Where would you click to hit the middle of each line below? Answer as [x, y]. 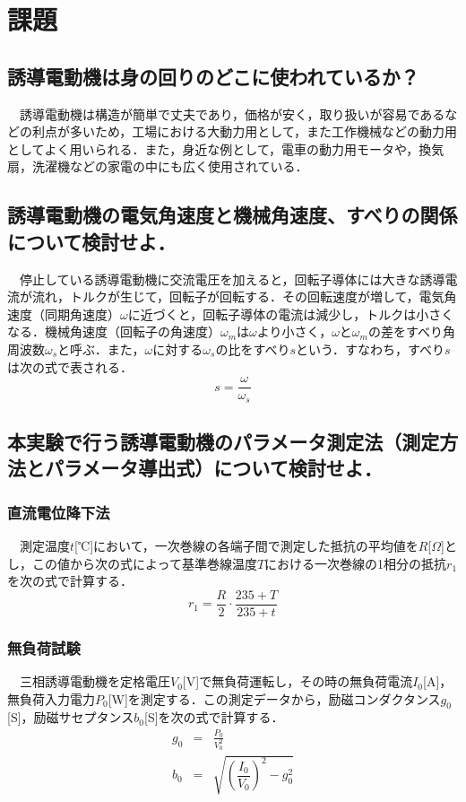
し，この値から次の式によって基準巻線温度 [132, 563]
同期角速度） [82, 314]
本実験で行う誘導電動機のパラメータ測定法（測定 [224, 442]
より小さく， [294, 331]
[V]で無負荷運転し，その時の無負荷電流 [298, 681]
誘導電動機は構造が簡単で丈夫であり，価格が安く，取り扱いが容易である [232, 113]
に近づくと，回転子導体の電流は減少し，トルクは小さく [291, 314]
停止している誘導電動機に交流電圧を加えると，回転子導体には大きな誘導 [232, 279]
